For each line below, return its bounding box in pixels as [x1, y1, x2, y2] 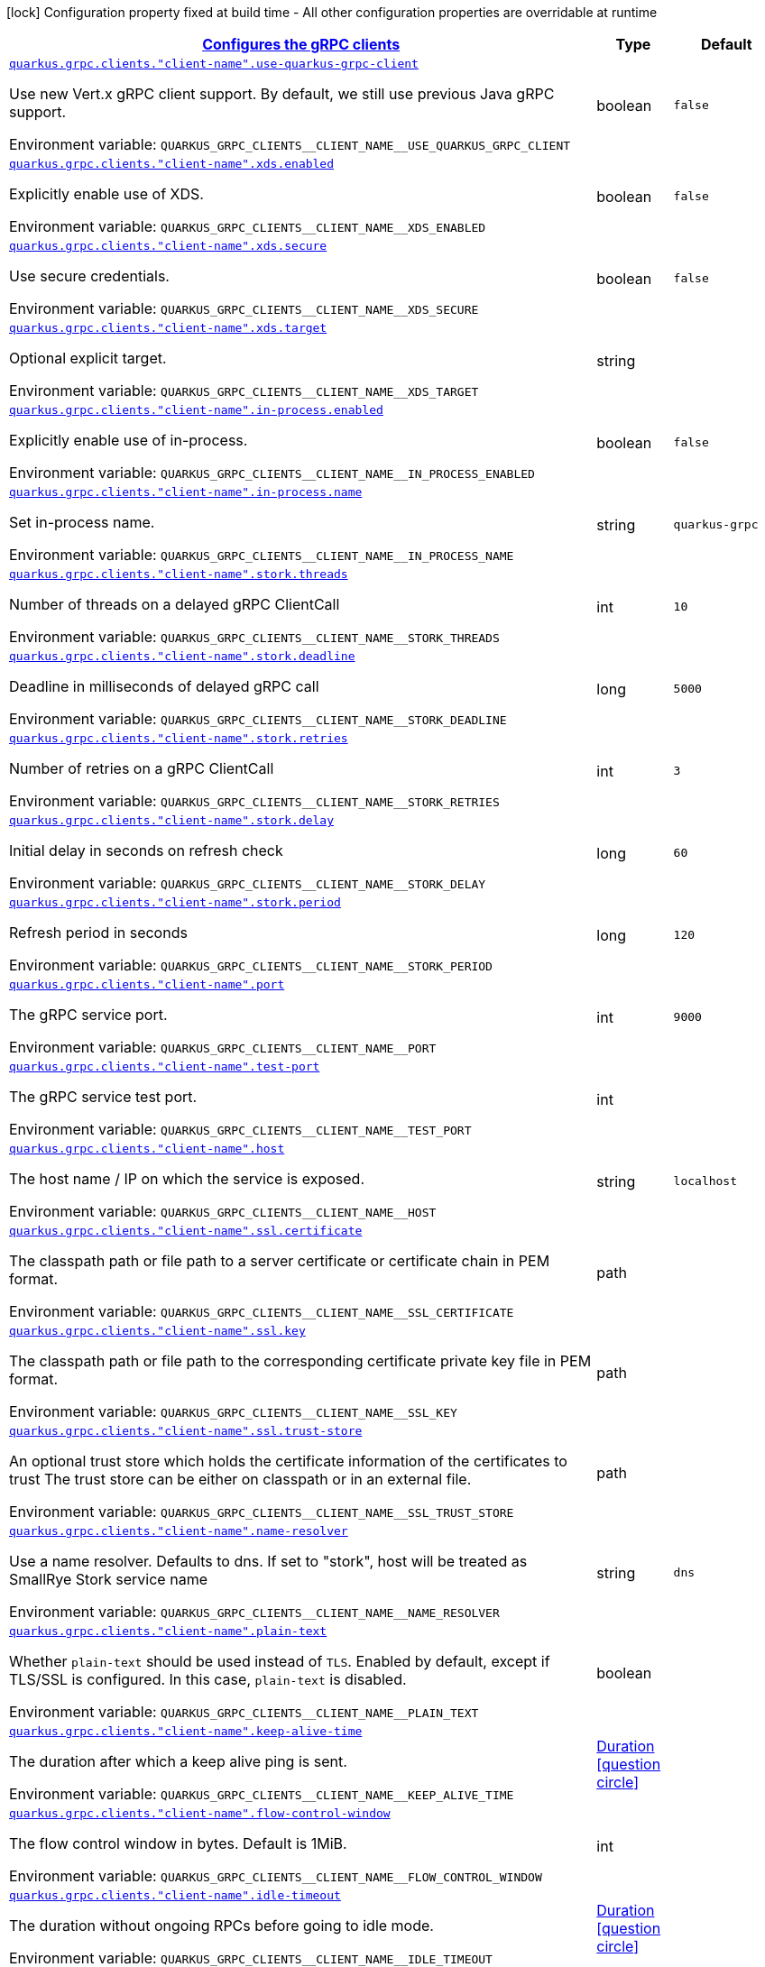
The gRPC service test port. [9, 1088, 198, 1106]
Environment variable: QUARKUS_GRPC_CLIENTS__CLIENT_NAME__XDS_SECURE [9, 299, 479, 317]
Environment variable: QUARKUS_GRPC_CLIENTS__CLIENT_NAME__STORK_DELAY [9, 874, 486, 892]
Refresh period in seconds [9, 924, 188, 942]
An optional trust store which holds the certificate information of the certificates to [9, 1452, 567, 1470]
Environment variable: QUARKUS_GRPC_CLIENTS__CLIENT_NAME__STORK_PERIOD [9, 956, 493, 974]
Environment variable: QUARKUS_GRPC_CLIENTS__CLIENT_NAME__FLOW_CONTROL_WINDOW [9, 1867, 542, 1885]
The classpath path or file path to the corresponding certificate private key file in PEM [9, 1352, 592, 1370]
